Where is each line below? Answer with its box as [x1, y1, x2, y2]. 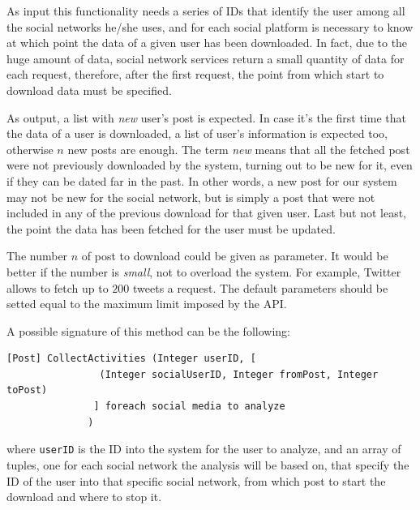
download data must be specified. [6, 81, 172, 98]
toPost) [6, 384, 48, 396]
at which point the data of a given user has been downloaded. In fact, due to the [6, 34, 408, 51]
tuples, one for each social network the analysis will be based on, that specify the [6, 456, 409, 473]
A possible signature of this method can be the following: [6, 322, 290, 339]
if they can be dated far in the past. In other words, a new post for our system [6, 172, 397, 189]
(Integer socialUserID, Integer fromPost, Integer [99, 368, 379, 380]
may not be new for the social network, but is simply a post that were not [6, 188, 375, 205]
